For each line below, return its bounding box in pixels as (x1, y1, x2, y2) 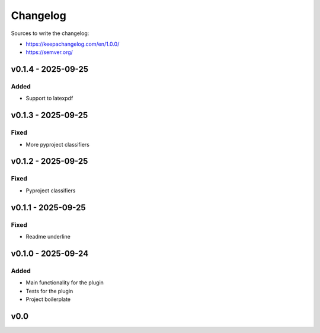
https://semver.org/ (25, 49, 73, 56)
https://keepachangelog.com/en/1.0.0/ (25, 40, 120, 47)
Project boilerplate (25, 296, 71, 303)
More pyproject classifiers (25, 141, 90, 148)
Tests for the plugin (25, 287, 73, 294)
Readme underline (25, 233, 71, 240)
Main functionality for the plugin (25, 279, 104, 286)
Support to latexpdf (25, 95, 73, 102)
